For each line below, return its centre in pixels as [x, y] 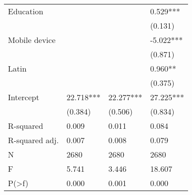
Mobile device [32, 40]
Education [26, 11]
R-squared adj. [33, 140]
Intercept [24, 97]
